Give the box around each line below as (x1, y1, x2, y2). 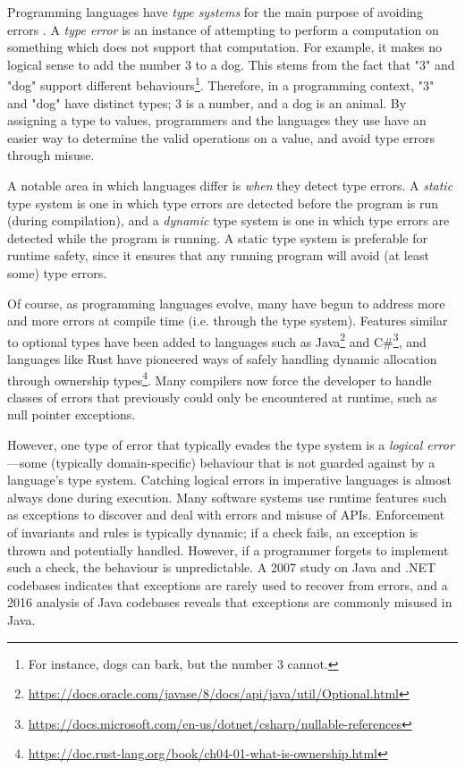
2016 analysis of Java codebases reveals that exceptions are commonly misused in (7, 593, 452, 612)
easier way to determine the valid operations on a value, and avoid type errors (7, 128, 435, 147)
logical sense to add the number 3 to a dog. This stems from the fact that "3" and (7, 55, 455, 73)
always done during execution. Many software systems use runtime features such (7, 487, 447, 506)
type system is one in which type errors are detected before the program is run (7, 193, 439, 212)
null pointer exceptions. (7, 405, 136, 424)
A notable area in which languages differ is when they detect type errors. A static (7, 176, 453, 194)
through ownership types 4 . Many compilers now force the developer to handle (7, 368, 432, 389)
